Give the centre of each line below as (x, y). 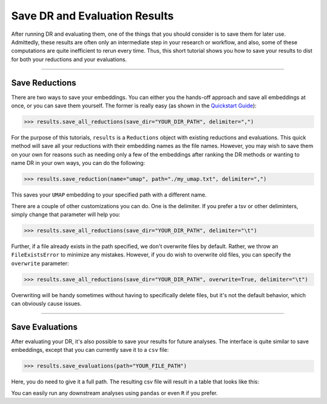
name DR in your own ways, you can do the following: (78, 163)
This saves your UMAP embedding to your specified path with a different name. (109, 195)
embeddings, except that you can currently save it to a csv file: (90, 350)
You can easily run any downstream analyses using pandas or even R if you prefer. (114, 393)
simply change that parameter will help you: (66, 214)
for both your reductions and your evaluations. (69, 59)
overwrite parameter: (40, 263)
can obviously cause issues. (46, 304)
